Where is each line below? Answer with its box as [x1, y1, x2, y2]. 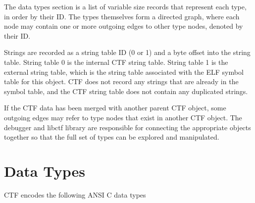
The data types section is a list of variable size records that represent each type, [4, 1, 247, 11]
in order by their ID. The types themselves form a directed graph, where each [4, 11, 240, 21]
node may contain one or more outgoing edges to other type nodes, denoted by [4, 21, 243, 31]
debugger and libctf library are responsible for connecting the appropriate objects [4, 122, 251, 132]
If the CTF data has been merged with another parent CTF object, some [4, 102, 226, 113]
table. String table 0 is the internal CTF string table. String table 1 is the [4, 56, 228, 67]
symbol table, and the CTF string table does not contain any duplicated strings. [4, 86, 248, 96]
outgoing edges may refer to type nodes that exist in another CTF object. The [4, 112, 242, 122]
